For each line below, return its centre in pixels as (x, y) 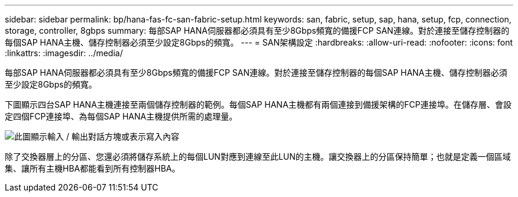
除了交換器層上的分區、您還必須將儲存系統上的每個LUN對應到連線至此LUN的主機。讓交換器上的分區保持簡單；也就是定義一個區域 (258, 156)
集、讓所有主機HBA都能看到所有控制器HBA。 (93, 168)
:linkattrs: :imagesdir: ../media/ (64, 53)
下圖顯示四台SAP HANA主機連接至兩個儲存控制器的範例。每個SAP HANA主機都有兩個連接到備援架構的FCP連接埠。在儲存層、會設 (258, 104)
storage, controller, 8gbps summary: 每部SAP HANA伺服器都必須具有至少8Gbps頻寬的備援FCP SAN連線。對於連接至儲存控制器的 (257, 30)
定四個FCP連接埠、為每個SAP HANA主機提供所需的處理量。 (121, 116)
